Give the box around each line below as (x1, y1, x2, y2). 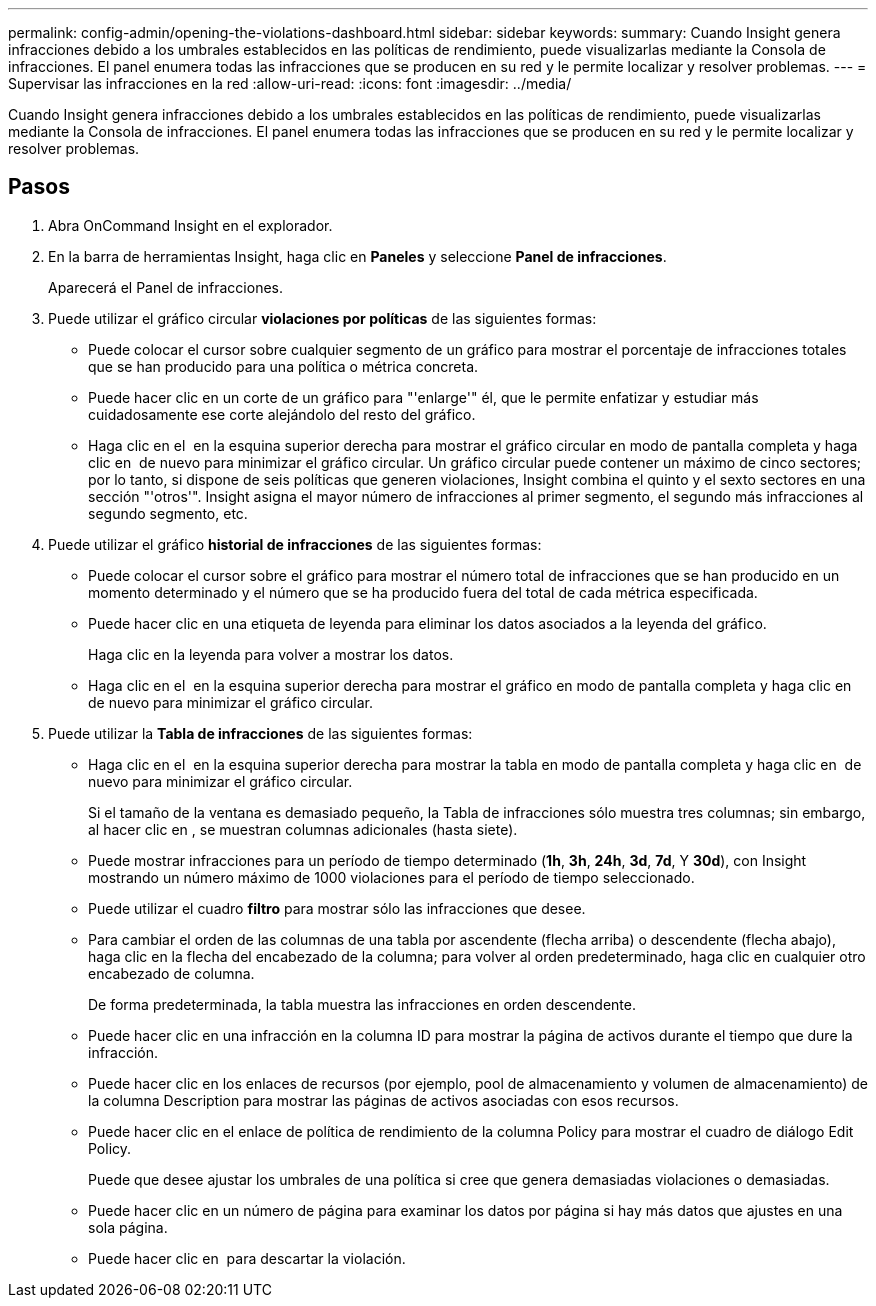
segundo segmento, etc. (88, 504, 248, 522)
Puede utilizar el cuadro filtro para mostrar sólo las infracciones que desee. (88, 899, 586, 917)
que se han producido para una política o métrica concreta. (88, 357, 479, 375)
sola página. (88, 1218, 168, 1236)
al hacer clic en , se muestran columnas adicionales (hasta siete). (88, 820, 518, 838)
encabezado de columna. (88, 964, 255, 982)
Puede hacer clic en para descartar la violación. (88, 1249, 406, 1267)
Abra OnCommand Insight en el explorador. (48, 216, 333, 234)
